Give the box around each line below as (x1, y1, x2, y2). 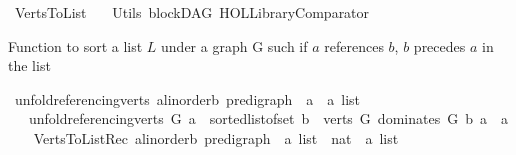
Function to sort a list (8, 35, 143, 56)
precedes (413, 35, 466, 56)
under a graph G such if (161, 35, 308, 56)
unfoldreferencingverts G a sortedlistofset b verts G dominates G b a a (28, 108, 508, 129)
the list (8, 55, 51, 76)
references (324, 35, 384, 56)
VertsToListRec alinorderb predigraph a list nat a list (33, 127, 399, 148)
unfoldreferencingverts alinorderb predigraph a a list (14, 88, 361, 109)
